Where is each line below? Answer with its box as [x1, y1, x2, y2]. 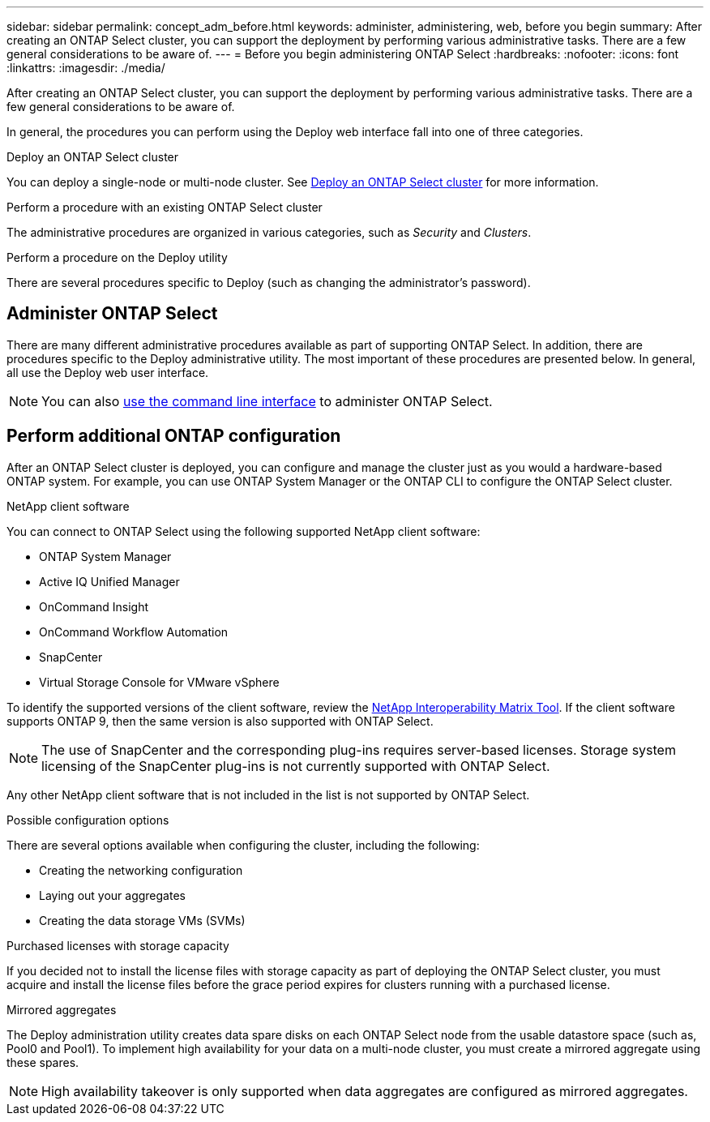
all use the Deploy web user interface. [6, 365, 209, 379]
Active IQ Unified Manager [39, 574, 180, 589]
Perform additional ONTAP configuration [6, 426, 341, 447]
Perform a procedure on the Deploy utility [6, 251, 228, 264]
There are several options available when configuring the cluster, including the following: [6, 837, 480, 852]
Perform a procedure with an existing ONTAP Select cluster [6, 200, 323, 214]
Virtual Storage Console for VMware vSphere [39, 674, 280, 689]
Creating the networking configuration [39, 863, 243, 877]
